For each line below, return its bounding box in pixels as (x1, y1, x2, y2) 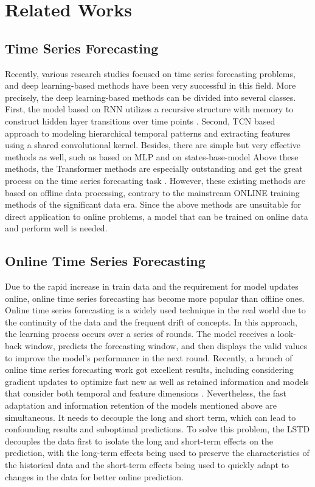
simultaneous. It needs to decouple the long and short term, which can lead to (5, 410, 296, 423)
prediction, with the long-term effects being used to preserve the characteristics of (5, 446, 310, 459)
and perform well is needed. (5, 222, 108, 234)
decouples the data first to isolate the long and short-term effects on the (5, 434, 274, 447)
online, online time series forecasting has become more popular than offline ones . (5, 291, 305, 304)
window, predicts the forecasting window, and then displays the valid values (24, 339, 308, 352)
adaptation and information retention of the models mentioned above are (5, 399, 277, 412)
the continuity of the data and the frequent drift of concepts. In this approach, (5, 315, 297, 328)
